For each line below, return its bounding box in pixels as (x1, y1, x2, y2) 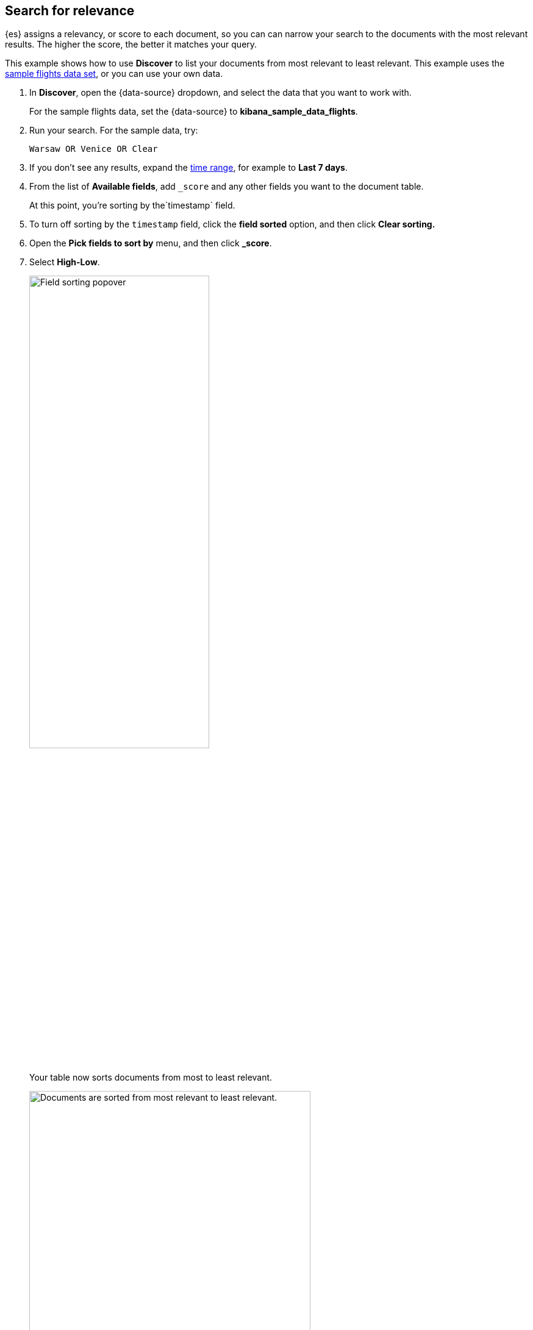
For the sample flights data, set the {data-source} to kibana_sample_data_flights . (29, 106, 358, 117)
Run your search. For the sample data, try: (29, 125, 198, 136)
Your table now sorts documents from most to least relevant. (29, 1071, 273, 1082)
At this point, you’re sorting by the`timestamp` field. (29, 200, 235, 211)
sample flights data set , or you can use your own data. (5, 68, 223, 79)
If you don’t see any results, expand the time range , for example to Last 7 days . (29, 162, 348, 173)
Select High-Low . (29, 257, 100, 268)
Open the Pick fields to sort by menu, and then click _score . (29, 238, 272, 249)
